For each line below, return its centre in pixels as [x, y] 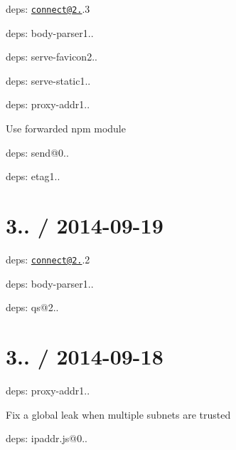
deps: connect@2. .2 [48, 259]
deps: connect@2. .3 [48, 9]
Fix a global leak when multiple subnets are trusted [118, 414]
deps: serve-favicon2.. [52, 57]
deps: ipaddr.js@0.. [47, 438]
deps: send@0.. [37, 152]
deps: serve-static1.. [48, 80]
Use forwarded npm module [66, 129]
